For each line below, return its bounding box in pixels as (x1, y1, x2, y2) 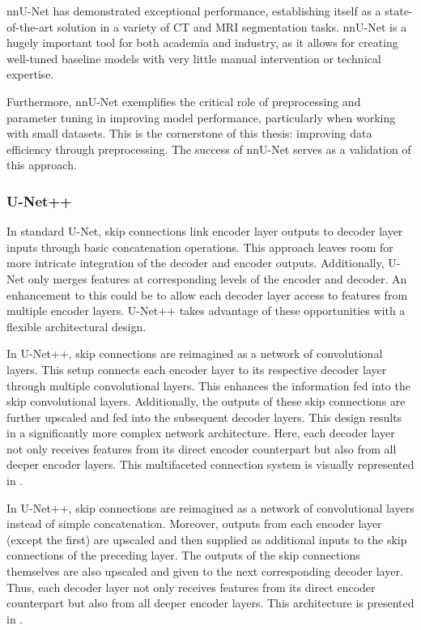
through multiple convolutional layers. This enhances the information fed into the (6, 377, 410, 394)
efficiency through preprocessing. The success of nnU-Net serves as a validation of (6, 140, 411, 157)
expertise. (6, 66, 54, 83)
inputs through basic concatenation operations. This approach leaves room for (6, 238, 393, 255)
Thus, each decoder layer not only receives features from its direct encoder (6, 578, 376, 595)
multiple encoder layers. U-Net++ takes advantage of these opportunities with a (6, 302, 406, 319)
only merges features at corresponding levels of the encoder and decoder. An (28, 270, 407, 287)
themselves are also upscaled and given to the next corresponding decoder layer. (6, 563, 403, 580)
